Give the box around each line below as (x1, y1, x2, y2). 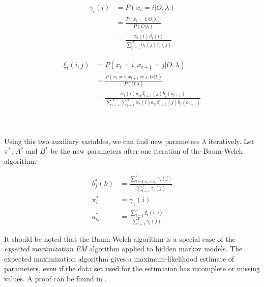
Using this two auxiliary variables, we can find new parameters (4, 135, 200, 146)
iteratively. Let (208, 135, 254, 146)
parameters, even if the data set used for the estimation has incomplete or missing (4, 263, 260, 274)
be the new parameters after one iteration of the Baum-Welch (50, 146, 243, 156)
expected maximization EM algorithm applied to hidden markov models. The (4, 243, 243, 254)
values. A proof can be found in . (4, 273, 107, 284)
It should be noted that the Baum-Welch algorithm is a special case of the (4, 233, 236, 244)
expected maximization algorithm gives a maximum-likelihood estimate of (4, 253, 234, 264)
